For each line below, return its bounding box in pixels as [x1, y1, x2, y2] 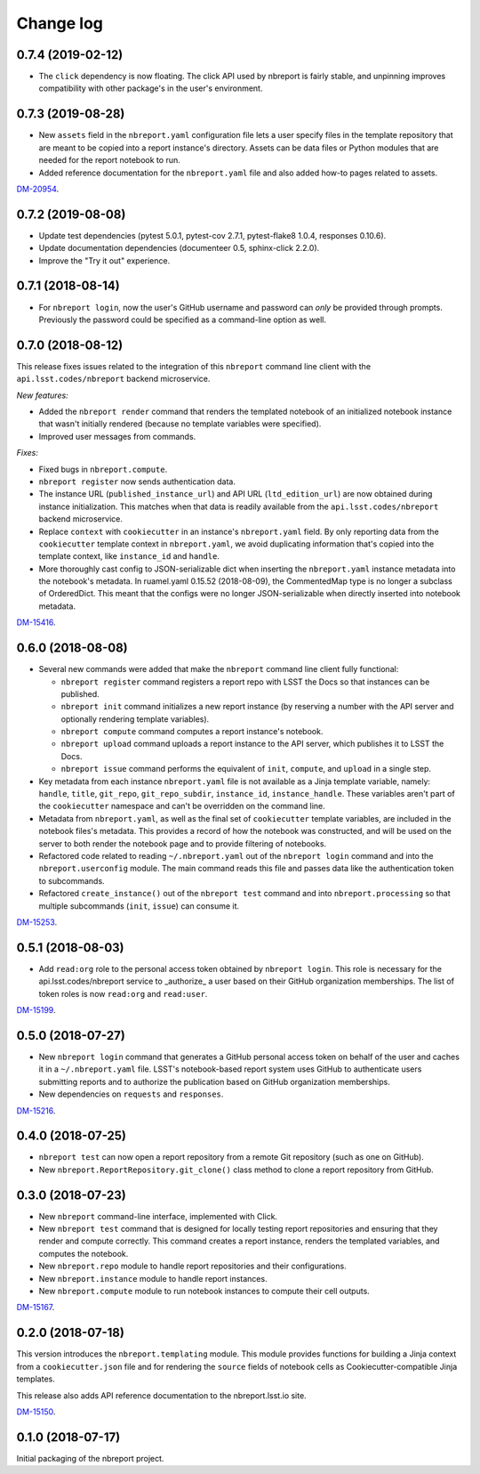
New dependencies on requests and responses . [38, 1089, 224, 1099]
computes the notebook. [38, 1248, 129, 1259]
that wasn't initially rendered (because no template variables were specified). [38, 418, 322, 429]
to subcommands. [38, 875, 106, 886]
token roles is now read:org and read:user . [38, 988, 208, 999]
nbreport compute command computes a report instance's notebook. [60, 726, 324, 737]
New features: [16, 390, 68, 401]
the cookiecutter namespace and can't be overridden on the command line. [38, 801, 326, 812]
